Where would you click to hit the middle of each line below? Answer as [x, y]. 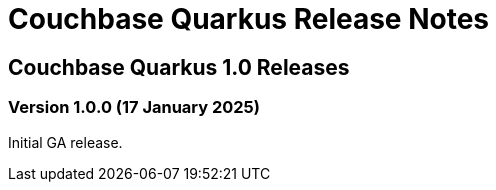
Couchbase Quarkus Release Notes [249, 19]
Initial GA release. [65, 142]
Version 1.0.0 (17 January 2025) [134, 107]
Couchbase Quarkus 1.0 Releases [179, 67]
